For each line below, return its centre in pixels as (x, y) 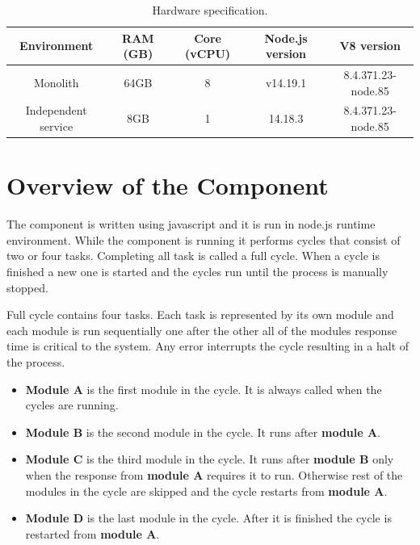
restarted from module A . (92, 533)
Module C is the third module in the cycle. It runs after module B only (210, 459)
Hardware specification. (210, 10)
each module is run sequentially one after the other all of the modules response (202, 330)
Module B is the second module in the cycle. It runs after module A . (203, 432)
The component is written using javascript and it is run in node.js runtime (191, 224)
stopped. (27, 287)
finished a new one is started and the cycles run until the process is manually (197, 272)
